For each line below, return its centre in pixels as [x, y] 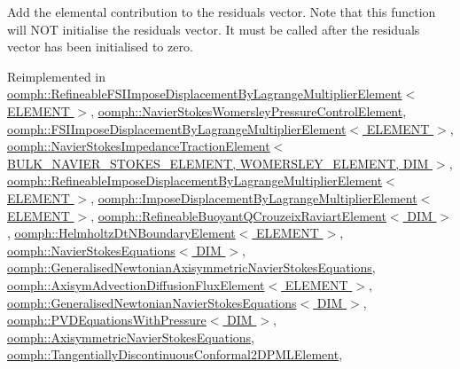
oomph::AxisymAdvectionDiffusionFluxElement [136, 284]
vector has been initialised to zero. [100, 47]
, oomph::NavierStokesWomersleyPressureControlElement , [249, 110]
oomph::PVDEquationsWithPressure [107, 320]
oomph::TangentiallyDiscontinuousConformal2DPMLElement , [175, 354]
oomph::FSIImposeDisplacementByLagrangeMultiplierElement [177, 128]
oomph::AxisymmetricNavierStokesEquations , [131, 337]
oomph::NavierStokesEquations [91, 250]
